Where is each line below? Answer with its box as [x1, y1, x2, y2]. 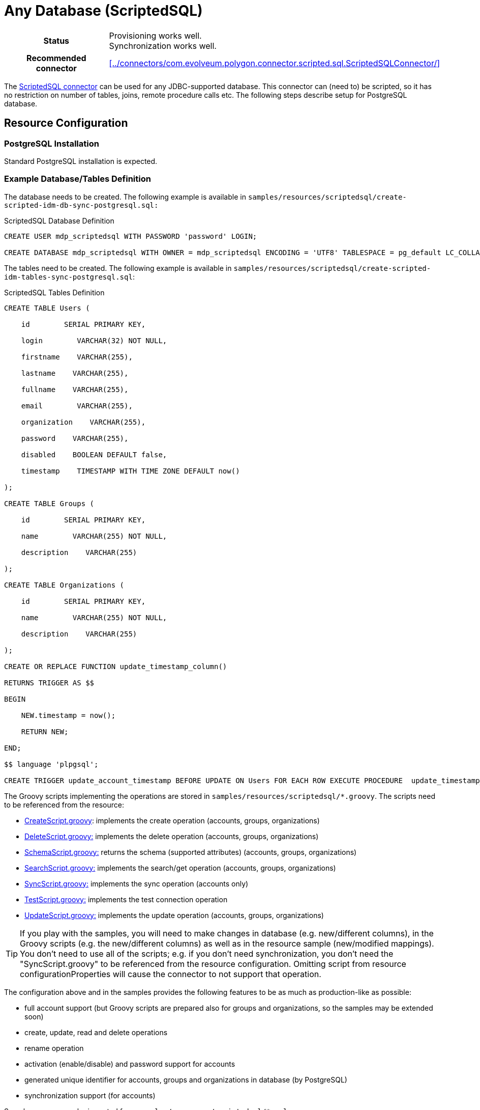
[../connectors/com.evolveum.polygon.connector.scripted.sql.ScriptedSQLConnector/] [109, 58, 440, 68]
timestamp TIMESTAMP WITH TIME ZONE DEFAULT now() [21, 466, 240, 475]
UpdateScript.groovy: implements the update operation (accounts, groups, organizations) [24, 910, 324, 920]
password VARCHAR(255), [21, 434, 129, 442]
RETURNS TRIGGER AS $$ [4, 678, 95, 687]
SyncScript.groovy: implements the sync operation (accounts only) [24, 879, 249, 888]
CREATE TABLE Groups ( [4, 499, 95, 508]
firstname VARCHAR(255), [21, 352, 133, 361]
